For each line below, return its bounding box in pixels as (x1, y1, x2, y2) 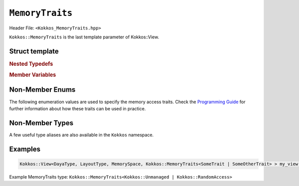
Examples (9, 145, 41, 153)
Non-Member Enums (9, 85, 76, 94)
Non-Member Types (9, 119, 74, 127)
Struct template (9, 47, 59, 55)
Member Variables (9, 71, 56, 78)
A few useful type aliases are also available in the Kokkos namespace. (9, 132, 154, 138)
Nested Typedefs (9, 60, 53, 67)
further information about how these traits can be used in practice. (9, 105, 146, 112)
